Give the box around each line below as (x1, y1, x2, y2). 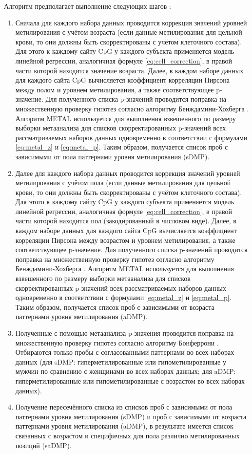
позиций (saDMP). (15, 440, 72, 450)
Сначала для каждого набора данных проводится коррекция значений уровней (15, 17, 247, 27)
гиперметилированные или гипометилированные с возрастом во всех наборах (15, 375, 245, 386)
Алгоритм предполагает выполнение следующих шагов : (4, 1, 171, 11)
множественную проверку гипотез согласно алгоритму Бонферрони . (15, 337, 219, 347)
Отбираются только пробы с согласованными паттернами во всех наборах (15, 347, 234, 357)
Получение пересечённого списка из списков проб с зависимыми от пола (15, 402, 233, 412)
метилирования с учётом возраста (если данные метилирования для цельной (15, 27, 242, 37)
